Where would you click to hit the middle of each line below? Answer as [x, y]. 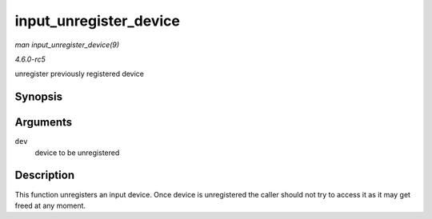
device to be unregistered [77, 153]
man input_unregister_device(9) [67, 45]
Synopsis [39, 97]
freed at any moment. [50, 205]
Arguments [44, 123]
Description [45, 175]
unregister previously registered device [79, 74]
